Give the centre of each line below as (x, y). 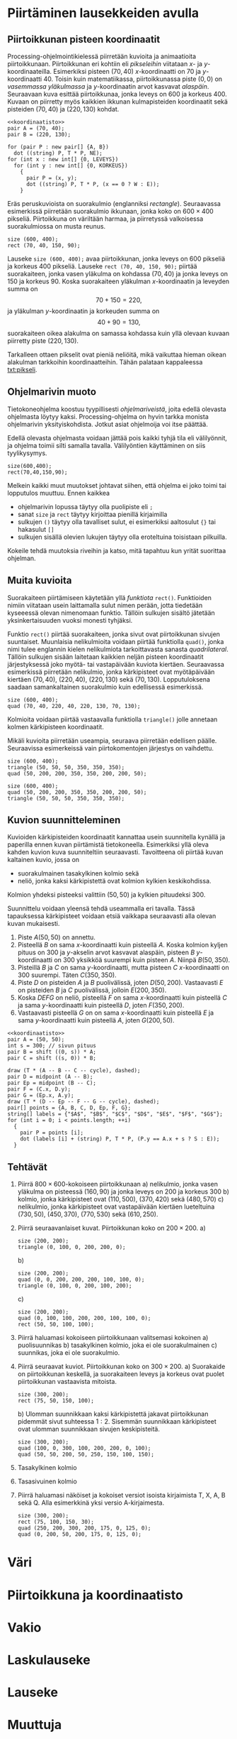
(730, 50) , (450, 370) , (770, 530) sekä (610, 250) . (88, 1214)
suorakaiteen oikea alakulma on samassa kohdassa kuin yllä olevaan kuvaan (118, 333)
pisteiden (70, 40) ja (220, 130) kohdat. (63, 109)
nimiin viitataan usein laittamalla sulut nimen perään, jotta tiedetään (105, 605)
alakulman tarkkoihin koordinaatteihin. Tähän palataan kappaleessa (105, 362)
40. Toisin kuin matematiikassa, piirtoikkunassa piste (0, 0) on (133, 79)
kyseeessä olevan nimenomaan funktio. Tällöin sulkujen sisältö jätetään (111, 613)
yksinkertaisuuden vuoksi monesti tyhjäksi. (70, 620)
